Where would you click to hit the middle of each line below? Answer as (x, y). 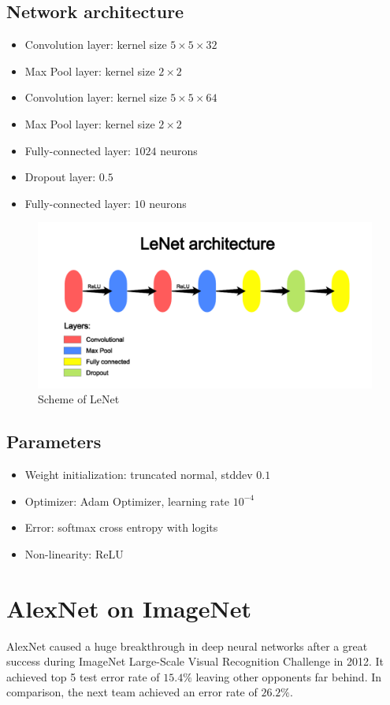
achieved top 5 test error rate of (83, 676)
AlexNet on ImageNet (129, 608)
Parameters (54, 442)
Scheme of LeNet (79, 399)
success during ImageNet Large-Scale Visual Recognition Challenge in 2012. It (195, 661)
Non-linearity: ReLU (74, 553)
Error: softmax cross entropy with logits (121, 527)
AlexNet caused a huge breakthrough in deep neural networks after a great (187, 646)
